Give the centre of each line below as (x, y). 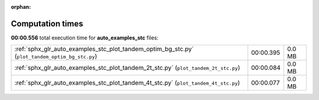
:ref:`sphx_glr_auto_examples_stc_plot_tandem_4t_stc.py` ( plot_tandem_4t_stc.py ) (127, 83)
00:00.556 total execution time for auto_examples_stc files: (85, 38)
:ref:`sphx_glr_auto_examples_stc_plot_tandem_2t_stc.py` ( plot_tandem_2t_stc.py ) (127, 68)
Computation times (47, 24)
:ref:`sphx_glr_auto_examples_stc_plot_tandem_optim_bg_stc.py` (104, 49)
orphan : (21, 7)
